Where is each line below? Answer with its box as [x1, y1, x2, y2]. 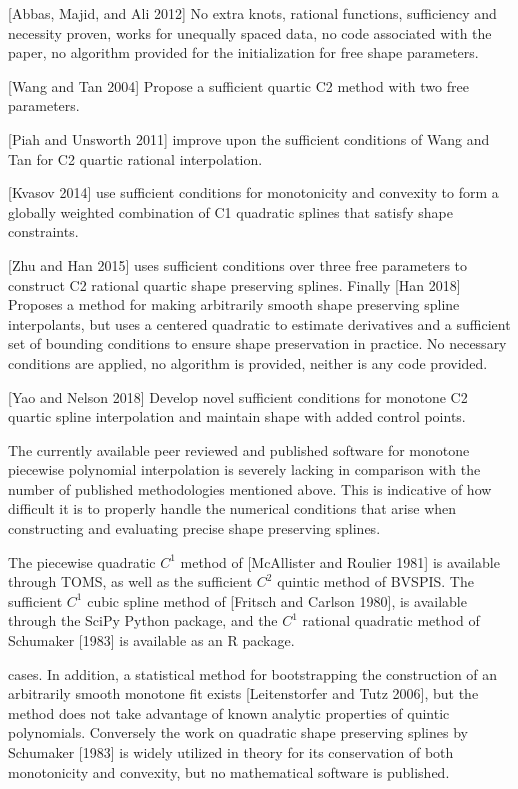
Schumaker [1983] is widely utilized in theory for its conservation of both [8, 742, 454, 762]
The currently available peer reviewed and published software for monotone [8, 439, 470, 460]
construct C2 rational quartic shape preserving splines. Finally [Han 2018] [8, 274, 461, 295]
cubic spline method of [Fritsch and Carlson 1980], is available [87, 590, 467, 611]
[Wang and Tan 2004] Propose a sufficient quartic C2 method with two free [8, 75, 469, 96]
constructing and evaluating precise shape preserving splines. [8, 518, 381, 539]
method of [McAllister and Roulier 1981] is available [180, 551, 500, 572]
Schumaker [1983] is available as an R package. [8, 630, 295, 651]
